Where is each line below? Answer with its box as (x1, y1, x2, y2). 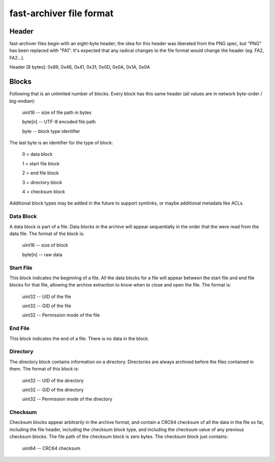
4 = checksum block (22, 189, 66, 195)
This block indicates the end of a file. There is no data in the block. (9, 335, 150, 341)
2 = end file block (22, 170, 59, 176)
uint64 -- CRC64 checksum (22, 445, 81, 451)
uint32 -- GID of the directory (22, 387, 84, 393)
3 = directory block (22, 179, 63, 185)
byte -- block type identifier (22, 128, 80, 134)
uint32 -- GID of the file (22, 303, 71, 309)
